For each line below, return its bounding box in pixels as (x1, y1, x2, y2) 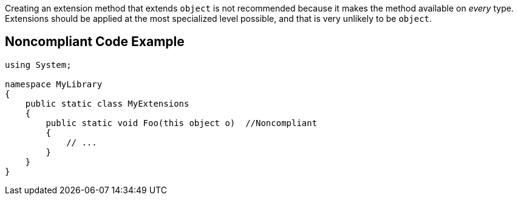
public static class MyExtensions (25, 98, 189, 108)
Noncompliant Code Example (5, 34, 185, 50)
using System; (5, 59, 72, 70)
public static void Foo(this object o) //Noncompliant (46, 118, 318, 128)
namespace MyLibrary (5, 79, 103, 89)
